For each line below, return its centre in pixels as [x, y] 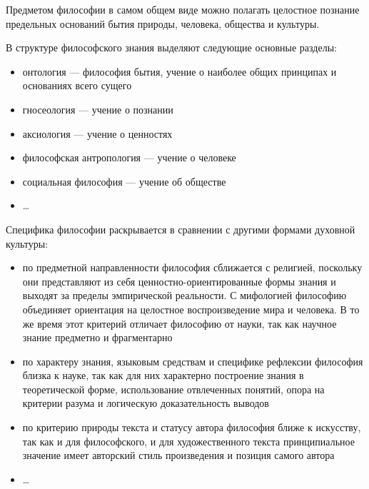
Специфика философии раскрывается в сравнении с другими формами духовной [181, 229]
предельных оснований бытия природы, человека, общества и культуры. [163, 23]
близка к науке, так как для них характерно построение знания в [163, 375]
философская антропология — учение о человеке [129, 157]
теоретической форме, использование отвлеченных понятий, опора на [173, 389]
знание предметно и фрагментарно [97, 337]
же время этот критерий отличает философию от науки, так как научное [180, 323]
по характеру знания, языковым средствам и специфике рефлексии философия [193, 361]
